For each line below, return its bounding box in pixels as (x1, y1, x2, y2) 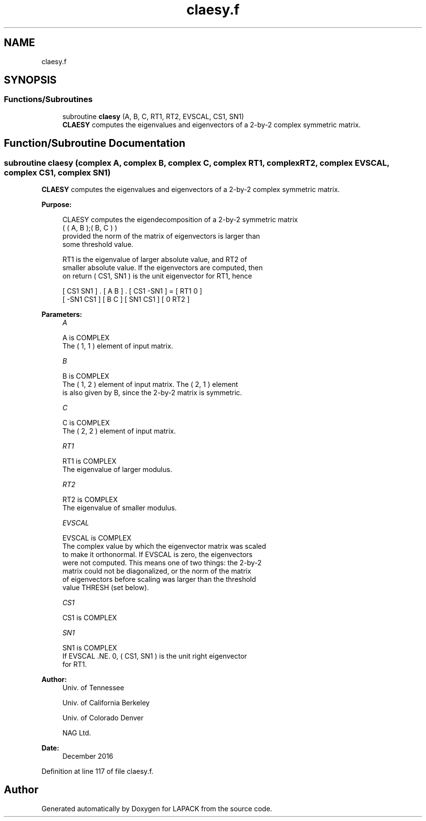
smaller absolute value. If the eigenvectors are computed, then (62, 263, 263, 272)
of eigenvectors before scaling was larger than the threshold (62, 575, 256, 584)
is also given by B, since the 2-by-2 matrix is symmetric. (62, 388, 242, 397)
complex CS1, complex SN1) (4, 167, 111, 177)
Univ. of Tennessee (62, 683, 124, 692)
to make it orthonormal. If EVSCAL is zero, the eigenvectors (62, 550, 253, 559)
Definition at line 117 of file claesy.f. (41, 767, 154, 776)
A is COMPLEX (62, 333, 110, 342)
